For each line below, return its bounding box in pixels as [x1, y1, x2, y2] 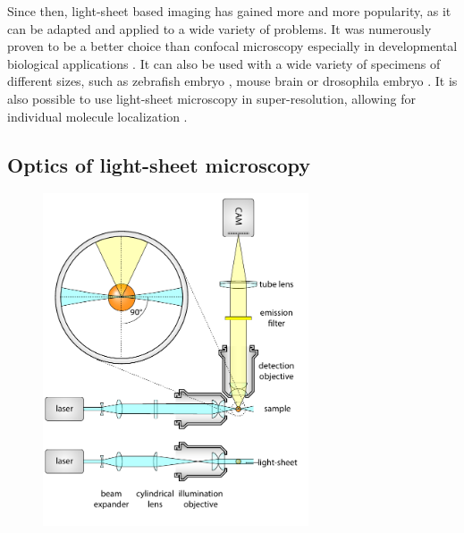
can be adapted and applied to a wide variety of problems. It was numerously [7, 19, 432, 38]
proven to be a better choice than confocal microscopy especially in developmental [7, 37, 458, 55]
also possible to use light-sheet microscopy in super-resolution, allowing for [7, 89, 416, 107]
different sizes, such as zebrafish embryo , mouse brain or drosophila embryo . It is [7, 72, 458, 90]
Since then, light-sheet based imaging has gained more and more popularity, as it [7, 2, 451, 20]
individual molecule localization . [7, 106, 188, 125]
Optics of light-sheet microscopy [7, 150, 311, 178]
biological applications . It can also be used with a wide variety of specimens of [7, 54, 441, 72]
